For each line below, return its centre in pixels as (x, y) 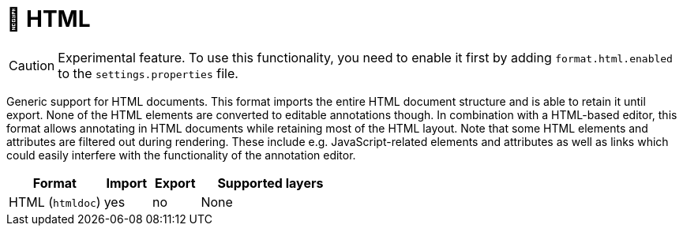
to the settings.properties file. (148, 73)
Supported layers (270, 183)
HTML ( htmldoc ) (55, 202)
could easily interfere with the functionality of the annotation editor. (181, 155)
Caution (32, 65)
